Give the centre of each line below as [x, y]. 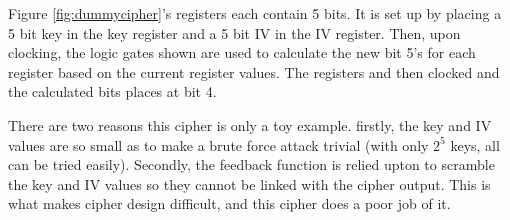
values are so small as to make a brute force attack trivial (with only [218, 144]
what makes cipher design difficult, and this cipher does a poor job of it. [229, 203]
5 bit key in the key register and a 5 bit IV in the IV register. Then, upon [234, 32]
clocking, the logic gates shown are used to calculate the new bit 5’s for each [242, 52]
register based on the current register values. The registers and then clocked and [254, 71]
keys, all [475, 144]
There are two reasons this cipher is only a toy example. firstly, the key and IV [250, 124]
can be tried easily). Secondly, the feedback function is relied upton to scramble [251, 164]
